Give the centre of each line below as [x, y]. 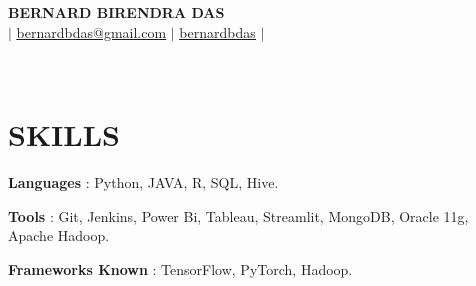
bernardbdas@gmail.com [91, 31]
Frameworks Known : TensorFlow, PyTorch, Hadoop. [180, 268]
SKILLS [64, 133]
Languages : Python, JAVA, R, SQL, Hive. [143, 181]
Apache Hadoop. [59, 235]
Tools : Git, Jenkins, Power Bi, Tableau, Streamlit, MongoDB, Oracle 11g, [238, 215]
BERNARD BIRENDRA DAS [116, 12]
